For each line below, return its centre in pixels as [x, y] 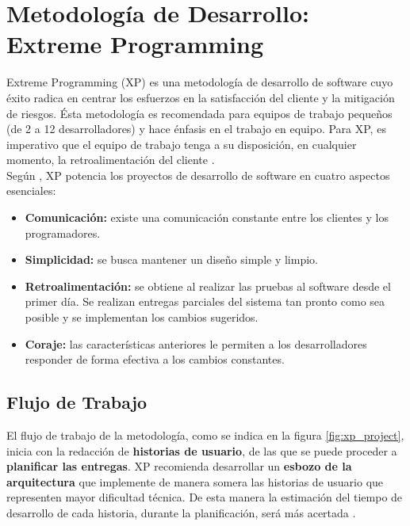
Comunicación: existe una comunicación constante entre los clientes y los [207, 217]
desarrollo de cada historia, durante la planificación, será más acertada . [181, 512]
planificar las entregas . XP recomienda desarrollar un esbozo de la [179, 466]
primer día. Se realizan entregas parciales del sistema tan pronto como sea [205, 301]
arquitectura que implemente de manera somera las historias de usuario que [195, 481]
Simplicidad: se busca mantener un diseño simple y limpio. [171, 259]
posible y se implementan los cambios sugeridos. [142, 317]
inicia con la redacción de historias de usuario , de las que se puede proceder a [202, 450]
